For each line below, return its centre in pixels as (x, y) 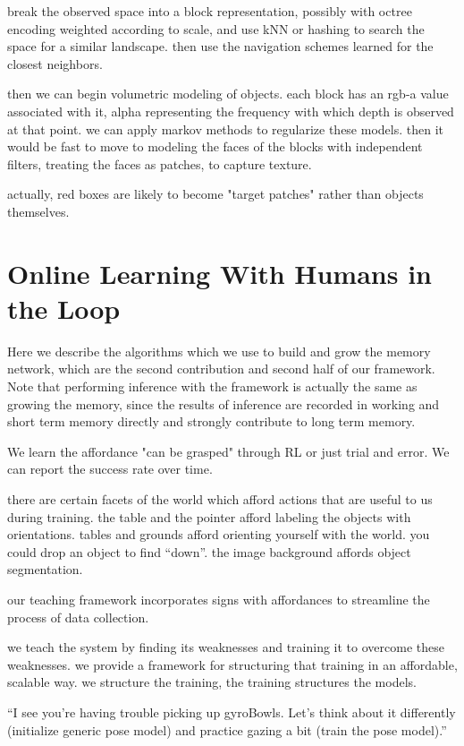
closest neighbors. (55, 63)
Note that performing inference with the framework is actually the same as (212, 386)
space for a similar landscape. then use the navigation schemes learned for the (220, 46)
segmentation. (45, 569)
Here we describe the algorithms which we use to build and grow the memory (219, 351)
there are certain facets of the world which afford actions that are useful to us (220, 499)
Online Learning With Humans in (219, 273)
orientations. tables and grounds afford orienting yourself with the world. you (219, 534)
